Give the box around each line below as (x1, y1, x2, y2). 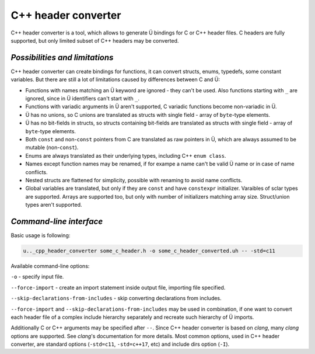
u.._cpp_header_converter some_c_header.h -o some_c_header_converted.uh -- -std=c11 (23, 247, 275, 254)
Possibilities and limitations (10, 53, 114, 63)
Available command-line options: (10, 262, 90, 269)
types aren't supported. (25, 202, 82, 209)
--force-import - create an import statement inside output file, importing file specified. (10, 284, 226, 291)
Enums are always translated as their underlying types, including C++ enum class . (25, 152, 226, 159)
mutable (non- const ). (25, 144, 79, 151)
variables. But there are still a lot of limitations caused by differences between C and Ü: (10, 76, 220, 83)
